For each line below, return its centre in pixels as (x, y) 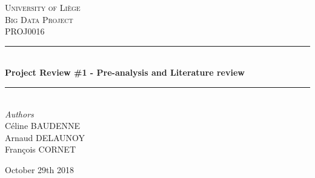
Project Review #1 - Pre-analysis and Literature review (125, 72)
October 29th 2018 (39, 169)
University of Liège (43, 7)
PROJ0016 (25, 31)
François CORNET (40, 149)
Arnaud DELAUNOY (45, 137)
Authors (19, 114)
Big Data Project (39, 19)
